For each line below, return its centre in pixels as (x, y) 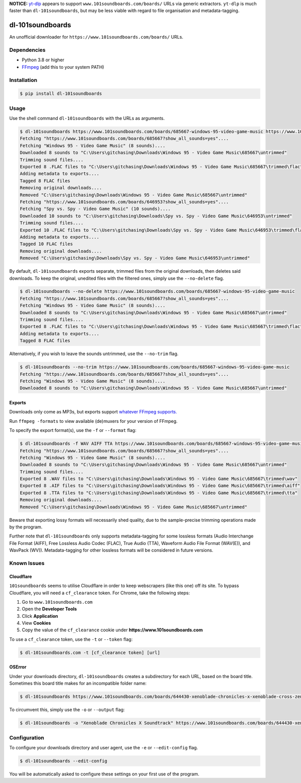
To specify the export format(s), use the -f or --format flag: (73, 430)
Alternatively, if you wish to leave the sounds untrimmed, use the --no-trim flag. (94, 354)
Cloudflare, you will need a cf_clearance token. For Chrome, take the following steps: (100, 593)
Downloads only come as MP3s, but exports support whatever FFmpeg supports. (93, 412)
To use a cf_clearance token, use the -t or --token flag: (71, 639)
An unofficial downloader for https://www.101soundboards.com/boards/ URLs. (96, 37)
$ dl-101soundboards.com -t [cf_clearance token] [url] (90, 652)
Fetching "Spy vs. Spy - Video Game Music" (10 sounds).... (95, 209)
